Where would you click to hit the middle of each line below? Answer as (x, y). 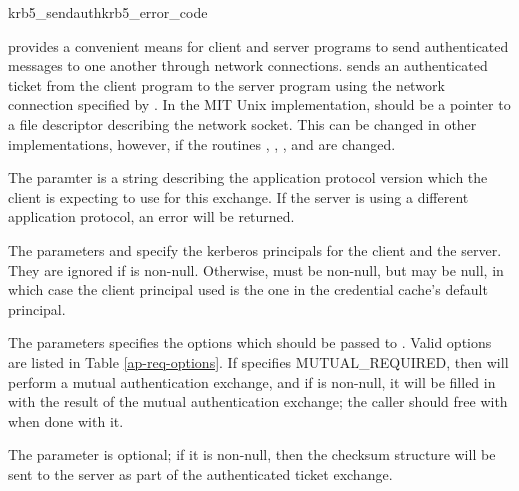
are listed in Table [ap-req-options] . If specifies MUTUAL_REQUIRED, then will (258, 361)
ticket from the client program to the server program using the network (226, 84)
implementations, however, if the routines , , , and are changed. (202, 143)
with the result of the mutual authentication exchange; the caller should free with (258, 401)
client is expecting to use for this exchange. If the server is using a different (238, 196)
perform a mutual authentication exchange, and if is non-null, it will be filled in (252, 381)
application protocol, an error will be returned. (151, 216)
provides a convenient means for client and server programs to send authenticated (258, 45)
